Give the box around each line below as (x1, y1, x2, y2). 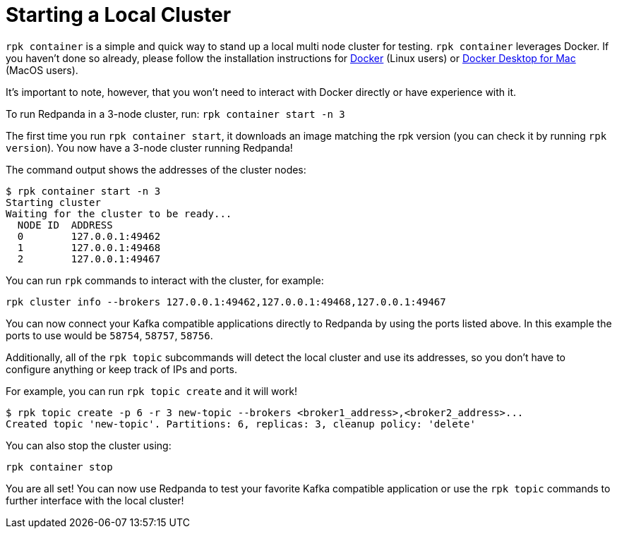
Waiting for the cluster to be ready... (6, 207, 232, 219)
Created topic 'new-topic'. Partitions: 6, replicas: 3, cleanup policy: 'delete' (6, 418, 476, 430)
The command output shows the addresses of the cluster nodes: (6, 163, 306, 176)
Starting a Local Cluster (6, 3, 232, 27)
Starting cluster (6, 196, 101, 208)
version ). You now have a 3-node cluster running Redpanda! (6, 141, 293, 154)
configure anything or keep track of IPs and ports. (6, 363, 237, 375)
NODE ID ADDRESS (17, 219, 113, 231)
